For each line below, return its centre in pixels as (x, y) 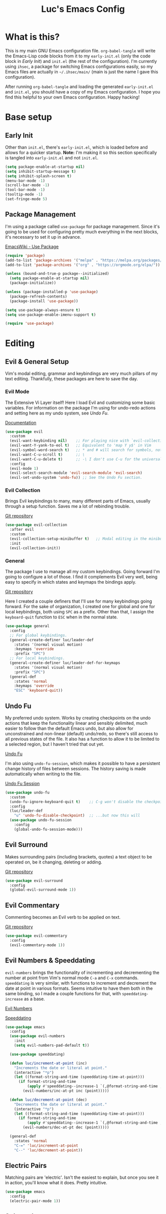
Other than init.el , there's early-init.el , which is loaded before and (77, 147)
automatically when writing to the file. (43, 774)
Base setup (29, 117)
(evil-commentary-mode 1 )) (37, 945)
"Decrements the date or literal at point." (61, 1104)
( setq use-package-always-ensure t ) (43, 310)
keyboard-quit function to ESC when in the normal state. (62, 617)
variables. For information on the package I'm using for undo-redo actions (80, 407)
